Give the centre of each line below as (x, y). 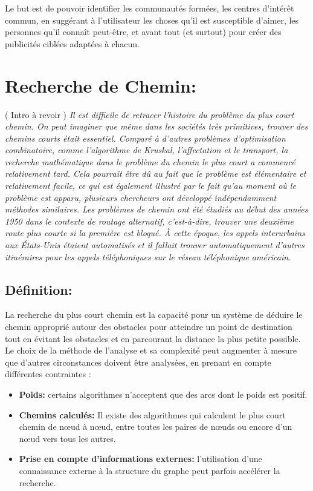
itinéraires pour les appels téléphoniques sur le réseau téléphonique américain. (148, 256)
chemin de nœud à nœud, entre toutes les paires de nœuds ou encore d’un (156, 427)
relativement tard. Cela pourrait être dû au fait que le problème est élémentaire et (156, 173)
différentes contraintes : (48, 374)
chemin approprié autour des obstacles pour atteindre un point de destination (149, 327)
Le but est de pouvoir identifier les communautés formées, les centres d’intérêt (150, 8)
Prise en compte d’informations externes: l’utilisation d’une (140, 459)
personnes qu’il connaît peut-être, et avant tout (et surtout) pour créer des (143, 32)
